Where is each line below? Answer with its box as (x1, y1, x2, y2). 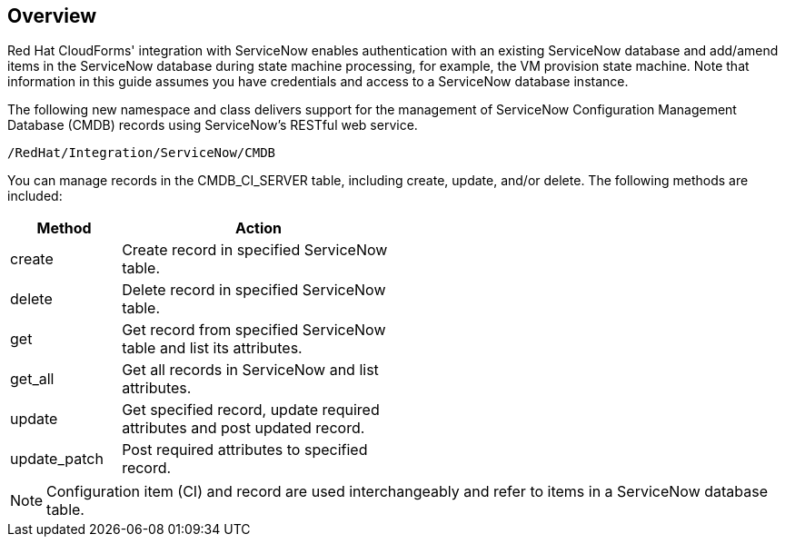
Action (235, 219, 283, 238)
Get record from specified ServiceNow (122, 321, 386, 340)
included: (7, 188, 63, 204)
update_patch (10, 450, 104, 469)
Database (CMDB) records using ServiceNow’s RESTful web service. (7, 117, 418, 134)
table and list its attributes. (122, 339, 303, 358)
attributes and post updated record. (122, 419, 365, 438)
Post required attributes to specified (122, 440, 368, 460)
